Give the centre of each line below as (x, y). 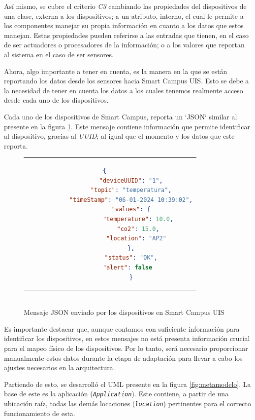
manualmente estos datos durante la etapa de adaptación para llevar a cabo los (123, 358)
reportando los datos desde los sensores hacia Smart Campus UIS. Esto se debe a (127, 81)
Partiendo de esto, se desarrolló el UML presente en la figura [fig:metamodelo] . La (127, 384)
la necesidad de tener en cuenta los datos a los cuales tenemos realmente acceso (124, 90)
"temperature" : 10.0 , (138, 219)
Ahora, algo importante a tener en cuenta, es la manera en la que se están (116, 71)
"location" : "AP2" (136, 239)
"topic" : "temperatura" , (131, 190)
